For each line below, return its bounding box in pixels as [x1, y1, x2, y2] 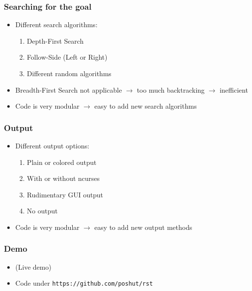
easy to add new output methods [94, 222, 192, 232]
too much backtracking [137, 84, 205, 95]
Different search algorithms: [15, 19, 98, 30]
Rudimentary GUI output [27, 189, 103, 199]
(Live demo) [15, 261, 51, 272]
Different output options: [15, 141, 90, 150]
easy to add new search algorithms [94, 101, 197, 111]
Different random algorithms [27, 68, 111, 78]
